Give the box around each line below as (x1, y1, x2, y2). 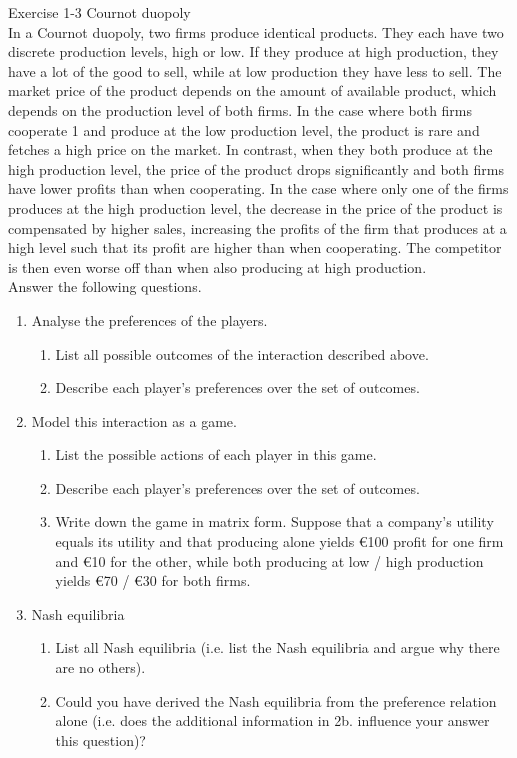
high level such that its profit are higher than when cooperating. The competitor (8, 237, 502, 258)
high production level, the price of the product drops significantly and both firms (8, 158, 504, 179)
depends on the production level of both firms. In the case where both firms (8, 99, 473, 120)
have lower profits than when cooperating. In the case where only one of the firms (8, 178, 509, 199)
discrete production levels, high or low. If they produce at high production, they (8, 41, 499, 62)
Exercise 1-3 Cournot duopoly (8, 2, 191, 22)
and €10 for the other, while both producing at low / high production (55, 550, 484, 571)
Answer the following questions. (8, 276, 202, 297)
